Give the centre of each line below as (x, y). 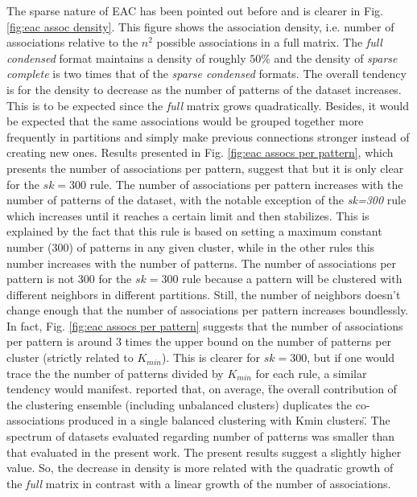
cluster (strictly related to (70, 357)
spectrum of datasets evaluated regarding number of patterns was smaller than (201, 436)
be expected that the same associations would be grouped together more (185, 121)
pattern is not (41, 279)
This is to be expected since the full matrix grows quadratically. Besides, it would (208, 105)
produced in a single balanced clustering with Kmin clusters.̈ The (229, 420)
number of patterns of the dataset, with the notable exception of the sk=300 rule (206, 200)
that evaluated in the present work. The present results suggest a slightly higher (204, 452)
